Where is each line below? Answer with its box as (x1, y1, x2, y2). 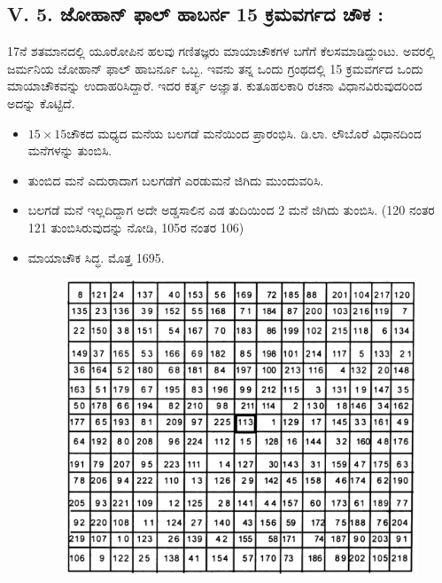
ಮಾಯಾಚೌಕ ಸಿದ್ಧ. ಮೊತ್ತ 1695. (27, 248, 165, 266)
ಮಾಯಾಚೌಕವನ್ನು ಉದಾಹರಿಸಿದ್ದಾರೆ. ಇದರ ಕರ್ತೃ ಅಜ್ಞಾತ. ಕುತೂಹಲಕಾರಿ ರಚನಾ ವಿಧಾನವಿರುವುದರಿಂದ (7, 76, 423, 95)
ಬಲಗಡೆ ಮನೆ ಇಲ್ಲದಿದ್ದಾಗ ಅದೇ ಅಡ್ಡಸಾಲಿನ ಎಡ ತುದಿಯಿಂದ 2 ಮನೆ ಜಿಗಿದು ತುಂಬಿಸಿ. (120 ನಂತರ (27, 201, 435, 219)
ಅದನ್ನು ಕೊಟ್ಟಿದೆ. (7, 93, 75, 112)
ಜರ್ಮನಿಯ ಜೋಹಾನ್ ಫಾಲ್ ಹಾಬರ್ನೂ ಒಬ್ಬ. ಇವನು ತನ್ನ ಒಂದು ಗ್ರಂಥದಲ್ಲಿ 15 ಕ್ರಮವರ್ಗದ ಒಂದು (7, 59, 423, 77)
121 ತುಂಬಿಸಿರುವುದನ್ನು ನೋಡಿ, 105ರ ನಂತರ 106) (27, 217, 244, 236)
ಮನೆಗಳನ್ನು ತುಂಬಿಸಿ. (27, 141, 112, 160)
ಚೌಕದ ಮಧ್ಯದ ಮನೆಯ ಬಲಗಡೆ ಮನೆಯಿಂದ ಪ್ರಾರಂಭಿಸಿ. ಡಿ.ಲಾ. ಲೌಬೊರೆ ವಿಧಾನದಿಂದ (66, 123, 422, 142)
